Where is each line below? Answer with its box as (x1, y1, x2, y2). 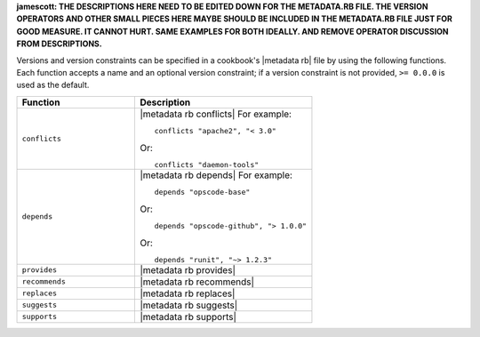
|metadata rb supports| (140, 310, 237, 323)
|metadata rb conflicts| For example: (140, 108, 292, 120)
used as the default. (16, 80, 90, 91)
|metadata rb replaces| (140, 287, 236, 300)
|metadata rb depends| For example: (140, 169, 293, 181)
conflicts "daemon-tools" (154, 160, 260, 169)
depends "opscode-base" (154, 187, 251, 197)
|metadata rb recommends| (140, 276, 255, 288)
